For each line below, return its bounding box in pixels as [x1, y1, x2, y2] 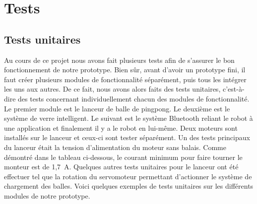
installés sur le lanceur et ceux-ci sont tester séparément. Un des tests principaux [4, 132, 250, 143]
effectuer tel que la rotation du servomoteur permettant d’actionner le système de [4, 171, 252, 181]
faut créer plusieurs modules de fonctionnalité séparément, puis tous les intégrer [4, 74, 247, 84]
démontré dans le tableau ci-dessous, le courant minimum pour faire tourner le [4, 152, 243, 162]
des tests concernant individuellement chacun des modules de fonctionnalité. [18, 93, 250, 103]
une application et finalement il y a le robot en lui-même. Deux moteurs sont [4, 122, 238, 133]
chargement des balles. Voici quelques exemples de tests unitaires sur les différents [4, 181, 254, 191]
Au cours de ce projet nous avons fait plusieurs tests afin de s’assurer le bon [4, 54, 235, 65]
